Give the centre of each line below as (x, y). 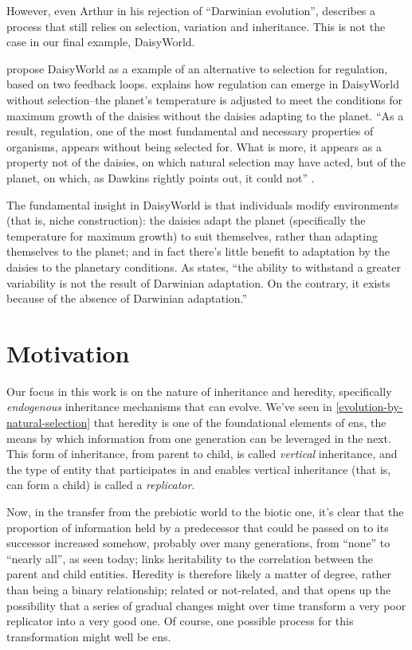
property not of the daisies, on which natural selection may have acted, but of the (206, 162)
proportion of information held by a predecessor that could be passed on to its (198, 527)
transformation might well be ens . (89, 636)
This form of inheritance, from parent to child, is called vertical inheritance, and (202, 454)
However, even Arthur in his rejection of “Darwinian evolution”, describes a (191, 10)
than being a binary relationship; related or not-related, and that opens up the (199, 589)
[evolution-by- (369, 407)
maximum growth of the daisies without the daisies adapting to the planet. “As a (205, 115)
